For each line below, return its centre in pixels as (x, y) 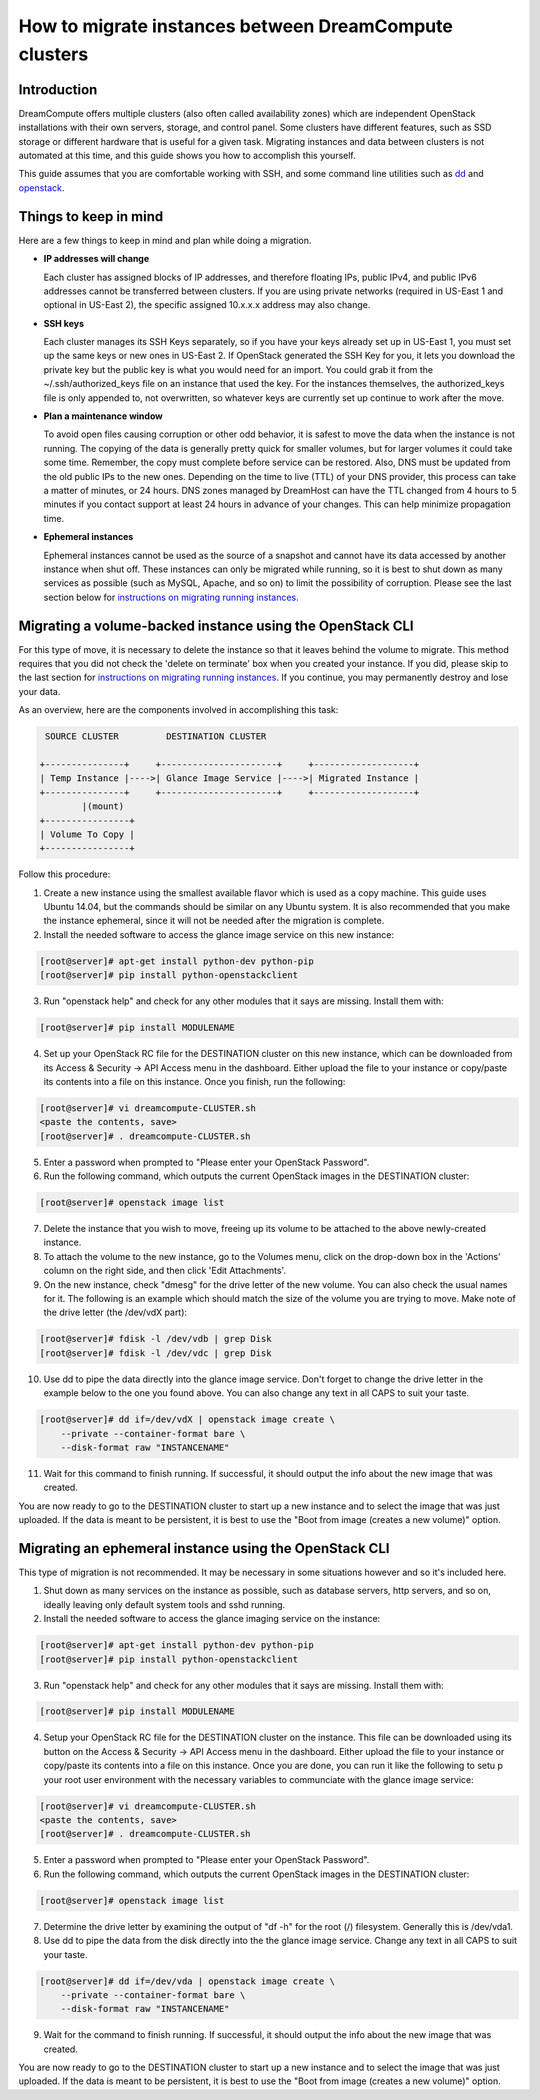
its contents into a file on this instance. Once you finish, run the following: (194, 1081)
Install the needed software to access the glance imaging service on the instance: (212, 1619)
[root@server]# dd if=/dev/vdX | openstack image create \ (187, 1419)
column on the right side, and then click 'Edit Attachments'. (165, 1271)
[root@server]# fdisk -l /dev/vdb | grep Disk (155, 1339)
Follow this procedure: (64, 874)
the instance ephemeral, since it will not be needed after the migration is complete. (214, 921)
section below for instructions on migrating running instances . (171, 597)
